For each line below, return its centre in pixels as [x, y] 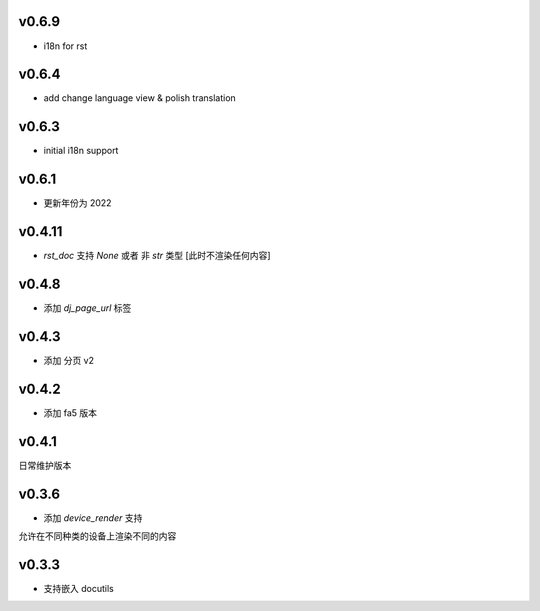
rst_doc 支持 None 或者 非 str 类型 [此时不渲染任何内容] [157, 256]
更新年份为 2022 [77, 203]
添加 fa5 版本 [70, 412]
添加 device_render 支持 [93, 517]
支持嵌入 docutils [78, 588]
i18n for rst [65, 46]
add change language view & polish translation [140, 98]
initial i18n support [81, 151]
